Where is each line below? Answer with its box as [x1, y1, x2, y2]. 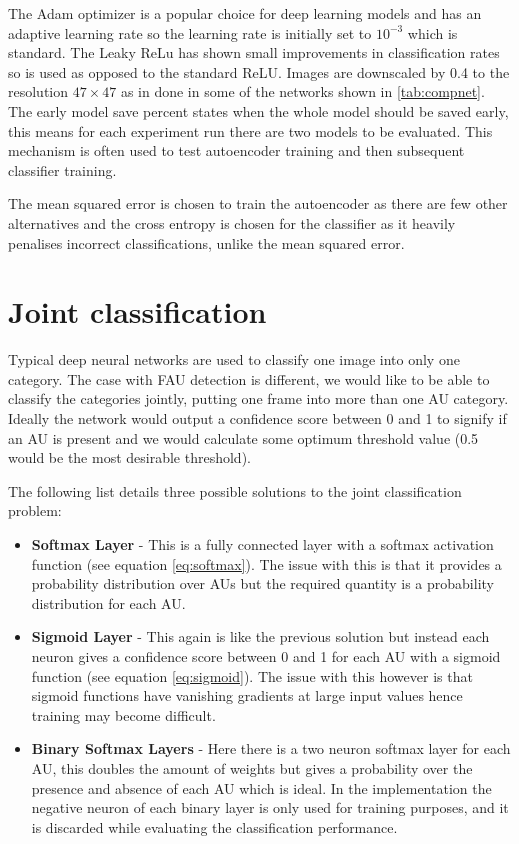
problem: [8, 500, 62, 521]
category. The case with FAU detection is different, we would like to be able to [8, 368, 490, 389]
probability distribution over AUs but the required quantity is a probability [31, 573, 494, 594]
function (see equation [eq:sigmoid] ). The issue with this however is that [31, 665, 473, 686]
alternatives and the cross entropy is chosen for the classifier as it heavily [8, 212, 456, 233]
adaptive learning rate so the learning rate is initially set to [8, 22, 372, 43]
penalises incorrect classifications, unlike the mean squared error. [8, 232, 405, 253]
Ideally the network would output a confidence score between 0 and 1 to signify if [8, 408, 507, 429]
